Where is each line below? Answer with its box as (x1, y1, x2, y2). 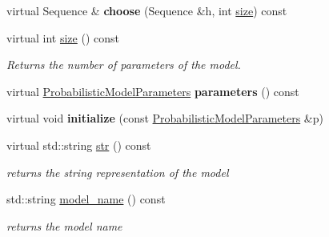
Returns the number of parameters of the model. (6, 56, 241, 73)
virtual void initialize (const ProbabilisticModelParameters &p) (6, 110, 323, 127)
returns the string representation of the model (6, 163, 229, 180)
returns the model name (6, 217, 122, 234)
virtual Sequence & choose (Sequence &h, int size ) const (6, 2, 287, 18)
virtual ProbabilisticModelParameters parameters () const (6, 82, 299, 99)
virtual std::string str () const (6, 136, 151, 153)
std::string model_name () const (6, 191, 166, 207)
